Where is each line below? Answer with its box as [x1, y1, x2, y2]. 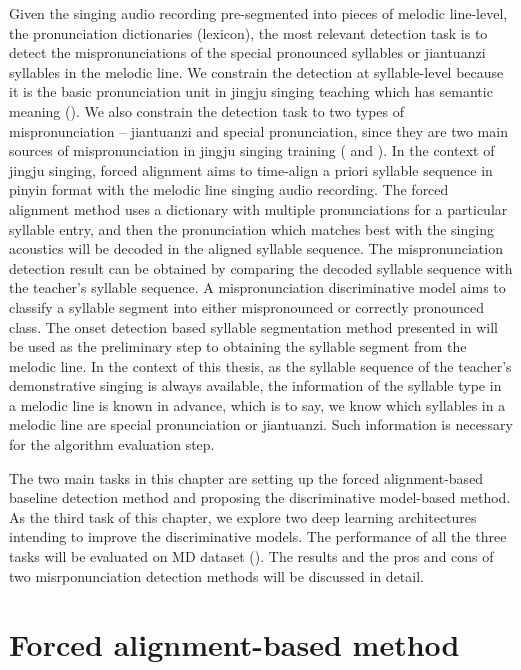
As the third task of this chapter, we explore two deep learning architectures [9, 506, 477, 527]
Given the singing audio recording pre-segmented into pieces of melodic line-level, [9, 3, 508, 23]
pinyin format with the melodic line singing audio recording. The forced [9, 179, 449, 200]
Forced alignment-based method [9, 624, 460, 665]
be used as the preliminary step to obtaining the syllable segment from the [9, 336, 467, 357]
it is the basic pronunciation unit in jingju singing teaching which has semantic [9, 81, 493, 102]
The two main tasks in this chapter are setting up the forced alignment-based [9, 467, 484, 488]
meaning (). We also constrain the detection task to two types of [9, 100, 405, 121]
